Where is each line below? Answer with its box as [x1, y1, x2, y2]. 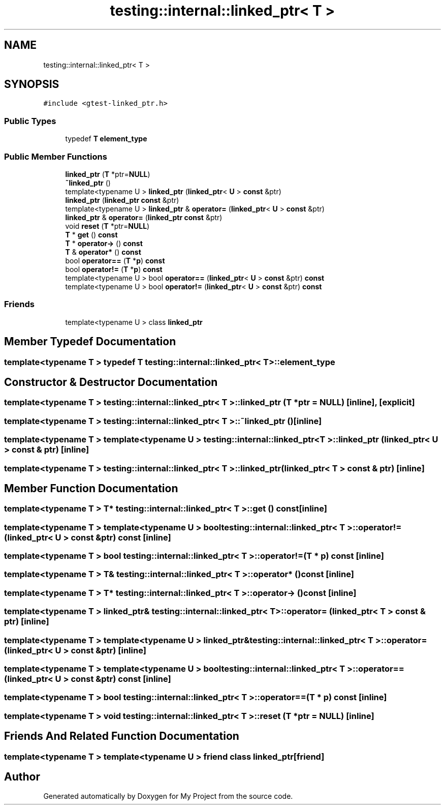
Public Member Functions [4, 151, 107, 162]
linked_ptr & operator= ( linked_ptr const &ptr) [65, 213, 222, 222]
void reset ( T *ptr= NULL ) [65, 221, 150, 230]
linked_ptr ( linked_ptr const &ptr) [65, 195, 179, 204]
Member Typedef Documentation [4, 335, 176, 348]
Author [4, 770, 40, 783]
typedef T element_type [65, 134, 147, 143]
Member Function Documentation [4, 482, 178, 495]
